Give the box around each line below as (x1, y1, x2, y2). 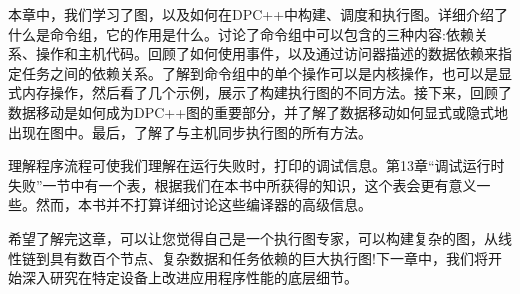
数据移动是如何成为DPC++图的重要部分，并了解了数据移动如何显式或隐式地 (8, 101, 509, 122)
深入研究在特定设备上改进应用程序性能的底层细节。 (21, 267, 358, 288)
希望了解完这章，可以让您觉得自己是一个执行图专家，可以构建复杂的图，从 (8, 227, 498, 248)
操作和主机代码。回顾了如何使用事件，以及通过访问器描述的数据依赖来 (35, 43, 498, 64)
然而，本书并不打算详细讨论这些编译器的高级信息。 (35, 194, 372, 215)
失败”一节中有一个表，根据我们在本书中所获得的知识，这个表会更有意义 (8, 174, 477, 195)
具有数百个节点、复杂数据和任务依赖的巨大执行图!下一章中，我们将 (49, 247, 488, 268)
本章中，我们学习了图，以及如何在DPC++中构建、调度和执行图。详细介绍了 (8, 4, 509, 24)
